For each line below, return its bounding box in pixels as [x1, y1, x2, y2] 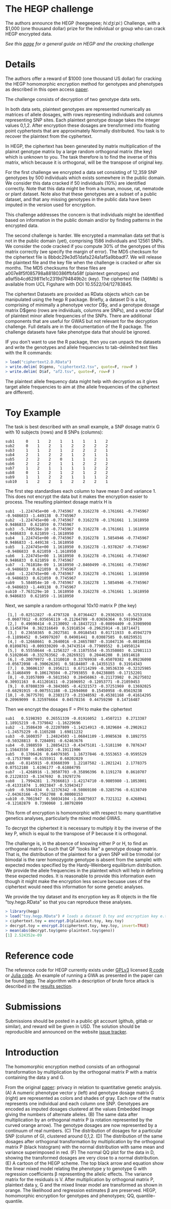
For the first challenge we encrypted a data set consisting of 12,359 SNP [5, 169, 157, 175]
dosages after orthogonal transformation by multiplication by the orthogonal [5, 1138, 164, 1144]
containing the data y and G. [5, 1074, 65, 1080]
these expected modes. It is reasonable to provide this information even [5, 873, 156, 879]
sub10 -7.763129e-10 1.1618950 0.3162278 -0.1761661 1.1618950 [5, 589, 149, 594]
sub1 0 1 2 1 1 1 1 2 [5, 439, 108, 444]
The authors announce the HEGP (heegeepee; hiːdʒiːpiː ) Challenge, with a [5, 20, 160, 26]
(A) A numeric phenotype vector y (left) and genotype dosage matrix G [5, 1090, 154, 1096]
